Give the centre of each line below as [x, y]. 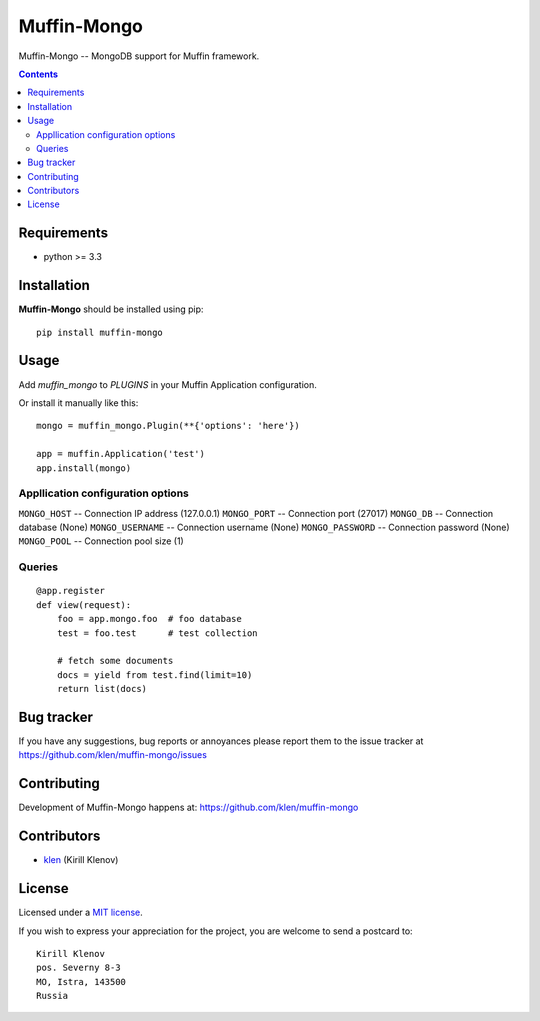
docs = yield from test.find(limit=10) [154, 674]
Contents [38, 74]
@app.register [70, 591]
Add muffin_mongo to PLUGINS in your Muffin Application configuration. [167, 384]
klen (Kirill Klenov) [81, 860]
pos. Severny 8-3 [78, 968]
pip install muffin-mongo [100, 332]
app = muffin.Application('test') [120, 454]
